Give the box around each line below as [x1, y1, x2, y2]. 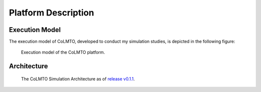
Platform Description [9, 7, 94, 18]
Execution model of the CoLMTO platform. [21, 49, 105, 55]
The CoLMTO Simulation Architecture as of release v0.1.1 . [21, 76, 135, 82]
